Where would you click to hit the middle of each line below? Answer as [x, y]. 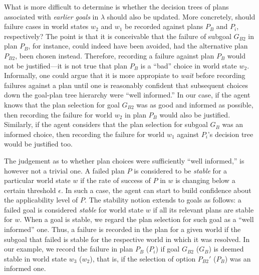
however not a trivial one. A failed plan [64, 170]
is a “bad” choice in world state [189, 65]
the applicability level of [41, 200]
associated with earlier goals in [51, 16]
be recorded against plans [164, 26]
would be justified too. [38, 144]
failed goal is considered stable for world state [74, 209]
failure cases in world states [46, 26]
